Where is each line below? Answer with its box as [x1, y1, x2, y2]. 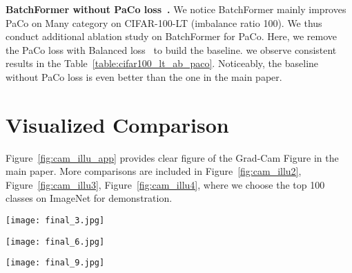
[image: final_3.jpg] [6, 216, 105, 226]
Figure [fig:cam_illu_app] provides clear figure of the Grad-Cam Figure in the [6, 150, 339, 164]
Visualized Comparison [6, 110, 229, 138]
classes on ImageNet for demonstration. [6, 191, 173, 205]
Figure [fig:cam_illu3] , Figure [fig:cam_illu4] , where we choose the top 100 [6, 177, 325, 191]
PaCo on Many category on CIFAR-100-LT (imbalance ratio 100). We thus [6, 15, 322, 30]
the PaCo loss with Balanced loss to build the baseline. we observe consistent [6, 42, 337, 57]
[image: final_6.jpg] [6, 236, 105, 247]
